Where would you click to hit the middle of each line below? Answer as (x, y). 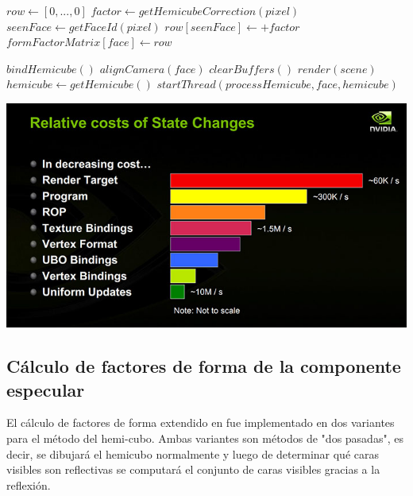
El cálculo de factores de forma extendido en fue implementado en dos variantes (201, 422)
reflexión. (29, 484)
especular (46, 389)
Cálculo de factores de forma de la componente (204, 366)
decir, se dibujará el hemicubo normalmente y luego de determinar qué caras (193, 453)
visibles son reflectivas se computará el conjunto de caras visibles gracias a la (193, 469)
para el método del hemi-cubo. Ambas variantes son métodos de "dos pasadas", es (205, 438)
